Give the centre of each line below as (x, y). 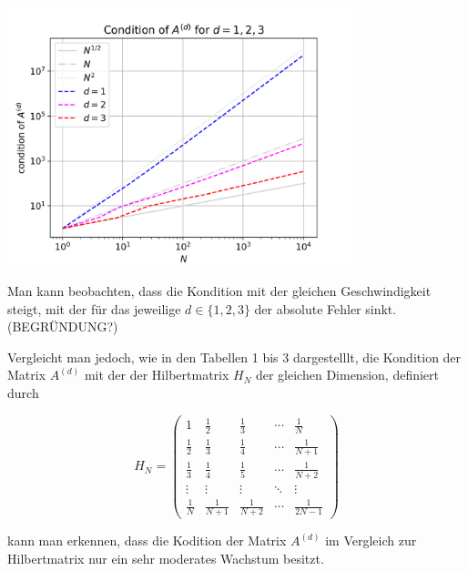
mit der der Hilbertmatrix (157, 375)
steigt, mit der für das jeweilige (94, 308)
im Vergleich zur (371, 540)
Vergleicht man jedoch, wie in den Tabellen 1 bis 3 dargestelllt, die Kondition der (234, 357)
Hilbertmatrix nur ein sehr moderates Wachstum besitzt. (166, 558)
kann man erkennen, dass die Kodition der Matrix (147, 540)
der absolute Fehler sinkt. (326, 308)
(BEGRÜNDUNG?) (63, 326)
